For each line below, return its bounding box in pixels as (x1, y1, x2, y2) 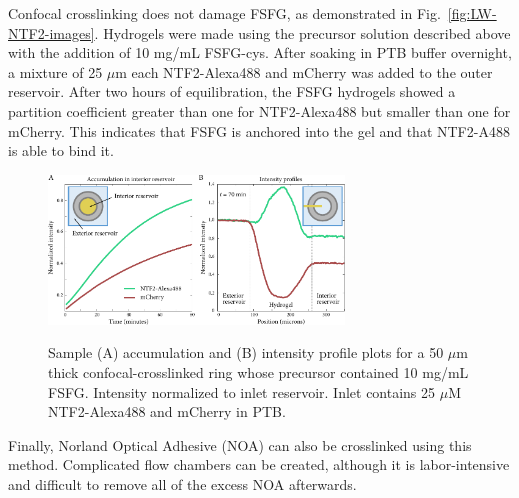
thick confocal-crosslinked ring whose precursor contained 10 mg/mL (48, 362, 469, 383)
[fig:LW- (447, 3, 497, 23)
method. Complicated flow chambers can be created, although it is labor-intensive (8, 454, 510, 475)
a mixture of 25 (8, 61, 103, 82)
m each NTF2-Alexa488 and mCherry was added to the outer (115, 61, 493, 82)
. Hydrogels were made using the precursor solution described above (94, 22, 511, 43)
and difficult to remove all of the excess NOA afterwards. (8, 473, 357, 494)
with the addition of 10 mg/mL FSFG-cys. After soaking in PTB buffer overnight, (8, 42, 512, 63)
